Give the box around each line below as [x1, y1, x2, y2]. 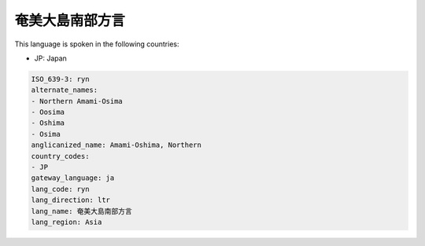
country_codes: [31, 152, 90, 160]
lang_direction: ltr [31, 196, 110, 204]
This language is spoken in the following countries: [14, 39, 179, 49]
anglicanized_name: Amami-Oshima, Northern [31, 141, 202, 149]
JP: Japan [34, 53, 67, 63]
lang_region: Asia [31, 218, 102, 226]
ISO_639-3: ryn [31, 75, 90, 83]
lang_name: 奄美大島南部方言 [31, 207, 133, 215]
